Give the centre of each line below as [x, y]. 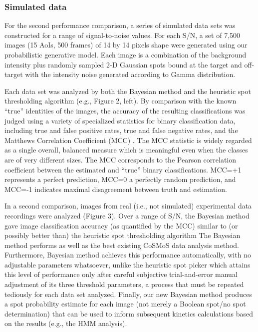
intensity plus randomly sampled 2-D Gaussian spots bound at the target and [123, 64]
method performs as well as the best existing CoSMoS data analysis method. [122, 245]
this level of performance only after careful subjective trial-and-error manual [121, 274]
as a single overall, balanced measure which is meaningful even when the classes [126, 150]
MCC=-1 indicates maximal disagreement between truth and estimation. [116, 189]
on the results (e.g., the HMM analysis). [66, 323]
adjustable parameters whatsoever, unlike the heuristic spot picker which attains [128, 264]
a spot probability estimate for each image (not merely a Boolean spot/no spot [125, 304]
